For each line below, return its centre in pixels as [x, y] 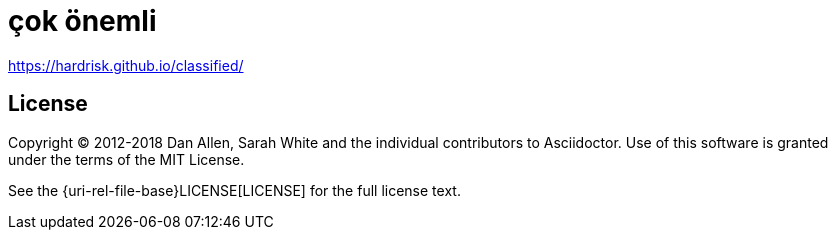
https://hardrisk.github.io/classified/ [126, 65]
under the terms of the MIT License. [126, 159]
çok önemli [82, 21]
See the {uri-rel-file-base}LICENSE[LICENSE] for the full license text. [234, 190]
